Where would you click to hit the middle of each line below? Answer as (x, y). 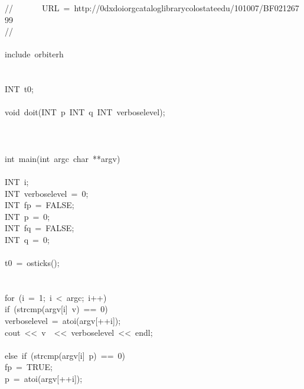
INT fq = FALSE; (40, 228)
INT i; (17, 181)
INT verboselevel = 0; (47, 193)
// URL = (37, 8)
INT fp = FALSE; (40, 205)
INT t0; (19, 89)
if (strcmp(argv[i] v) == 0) (56, 309)
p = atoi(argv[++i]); (44, 378)
